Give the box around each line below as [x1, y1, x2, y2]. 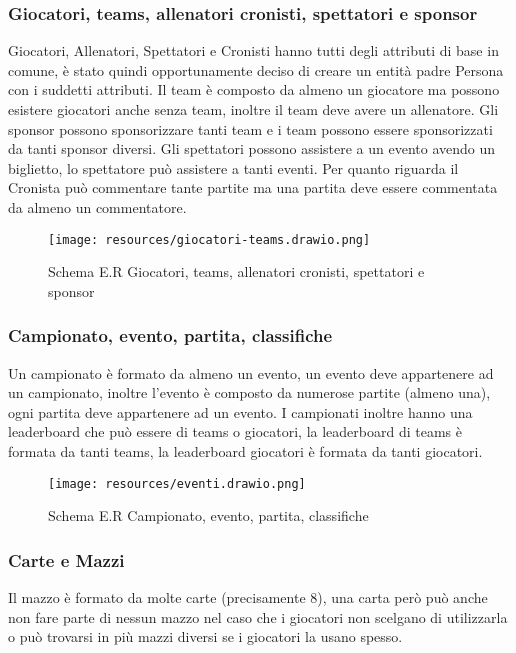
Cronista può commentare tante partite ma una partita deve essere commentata [8, 177, 498, 198]
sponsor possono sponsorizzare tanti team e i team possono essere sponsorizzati [8, 118, 493, 139]
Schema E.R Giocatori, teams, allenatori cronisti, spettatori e [48, 261, 425, 282]
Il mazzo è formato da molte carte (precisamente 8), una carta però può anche [8, 587, 488, 608]
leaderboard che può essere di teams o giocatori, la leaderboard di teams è [8, 421, 462, 442]
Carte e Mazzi [8, 547, 125, 572]
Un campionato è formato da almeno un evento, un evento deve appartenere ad [8, 362, 494, 383]
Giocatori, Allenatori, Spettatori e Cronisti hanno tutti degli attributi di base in [8, 40, 499, 61]
